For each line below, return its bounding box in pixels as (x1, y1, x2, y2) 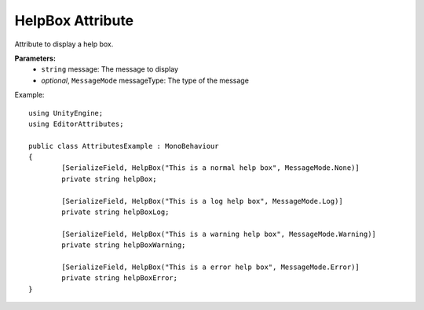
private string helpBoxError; (61, 274, 178, 282)
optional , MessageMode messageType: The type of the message (41, 76, 249, 85)
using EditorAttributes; (28, 119, 124, 128)
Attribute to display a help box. (14, 39, 114, 49)
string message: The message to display (41, 65, 179, 74)
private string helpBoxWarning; (61, 241, 186, 249)
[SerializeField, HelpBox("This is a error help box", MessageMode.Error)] (61, 262, 360, 271)
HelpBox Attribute (14, 12, 134, 29)
